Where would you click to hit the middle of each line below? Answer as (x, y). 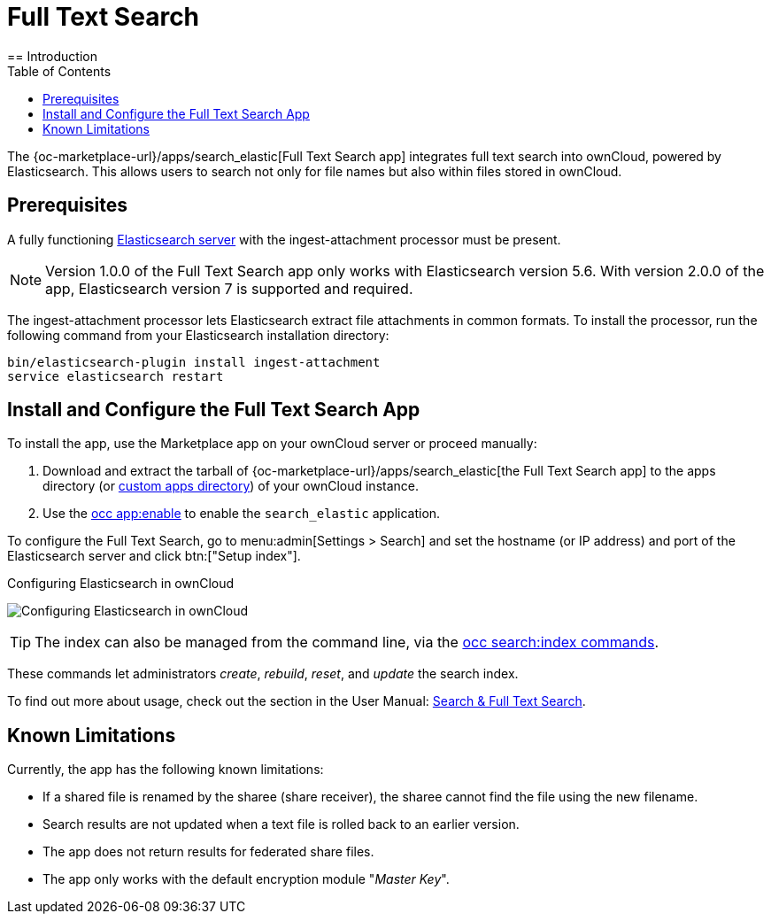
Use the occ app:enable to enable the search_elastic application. (242, 514)
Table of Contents (59, 71)
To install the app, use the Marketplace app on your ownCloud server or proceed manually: (272, 444)
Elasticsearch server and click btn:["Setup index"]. (154, 556)
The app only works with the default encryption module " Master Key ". (246, 879)
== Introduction (52, 56)
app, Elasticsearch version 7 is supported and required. (229, 288)
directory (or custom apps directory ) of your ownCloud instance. (231, 486)
